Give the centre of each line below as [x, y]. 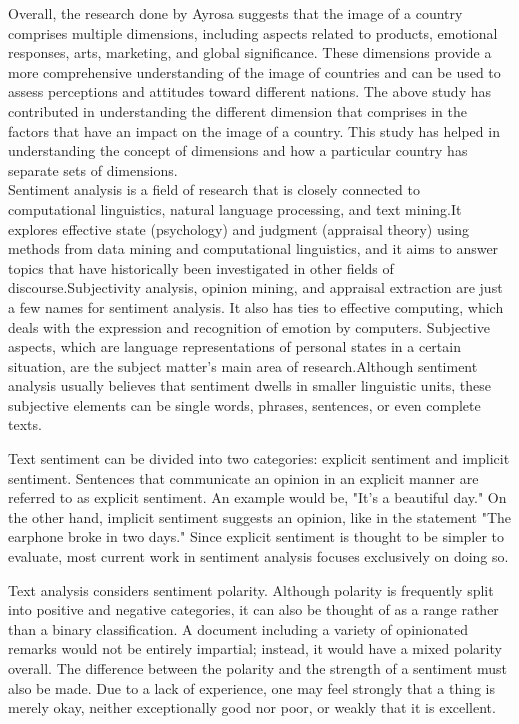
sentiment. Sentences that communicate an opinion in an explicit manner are [243, 477]
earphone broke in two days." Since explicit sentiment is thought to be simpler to [256, 536]
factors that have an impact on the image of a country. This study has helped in [254, 130]
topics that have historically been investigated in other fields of [201, 267]
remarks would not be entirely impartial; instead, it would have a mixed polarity [255, 648]
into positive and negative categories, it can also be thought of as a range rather [253, 609]
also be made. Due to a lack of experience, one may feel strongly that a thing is [251, 687]
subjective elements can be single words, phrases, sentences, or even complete [244, 404]
